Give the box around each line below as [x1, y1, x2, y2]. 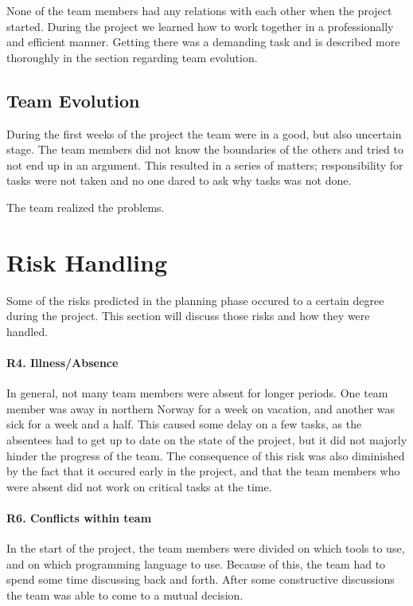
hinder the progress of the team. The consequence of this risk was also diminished [6, 447, 405, 463]
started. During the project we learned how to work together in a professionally [6, 18, 394, 34]
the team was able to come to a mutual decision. [6, 586, 244, 603]
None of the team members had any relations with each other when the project [6, 2, 392, 18]
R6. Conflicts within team [6, 510, 152, 526]
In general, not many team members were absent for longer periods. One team [6, 385, 388, 401]
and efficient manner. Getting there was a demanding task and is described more [6, 33, 400, 50]
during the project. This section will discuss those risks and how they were [6, 307, 370, 324]
